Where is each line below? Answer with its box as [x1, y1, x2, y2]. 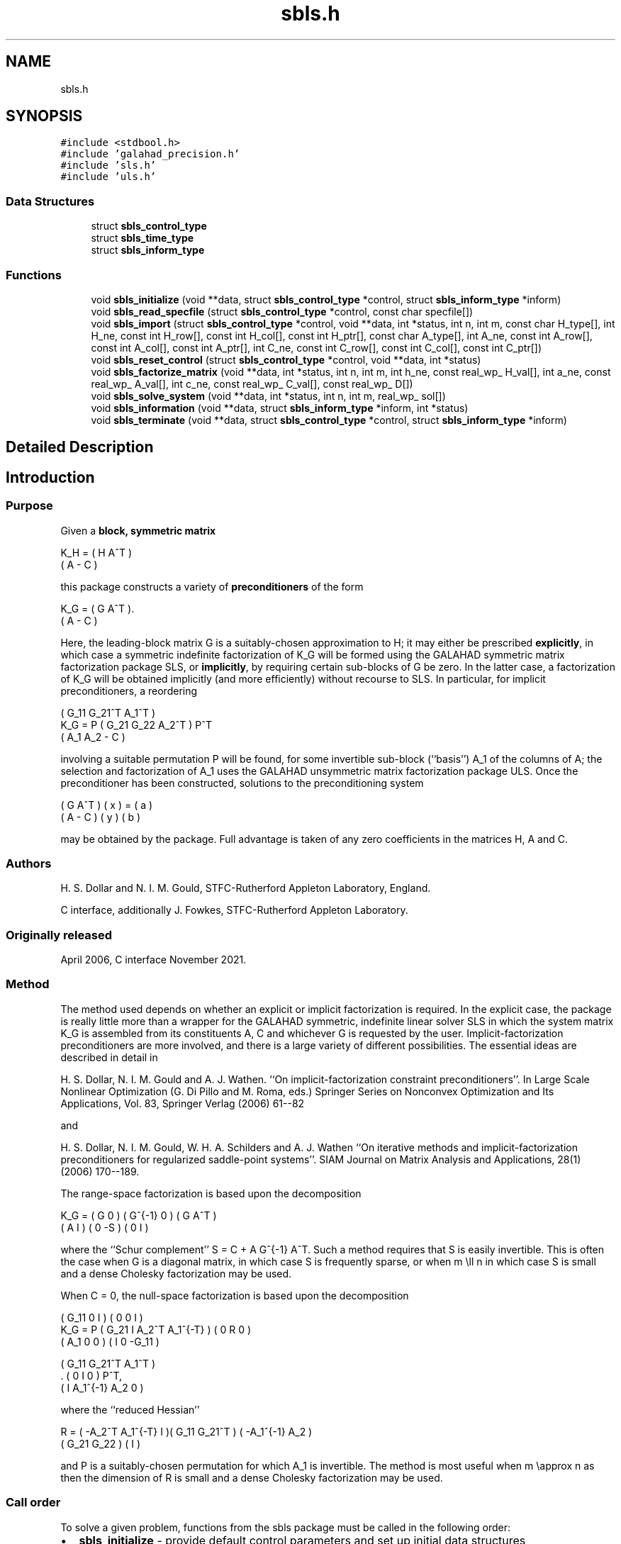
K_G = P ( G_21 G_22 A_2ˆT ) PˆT [60, 718, 213, 731]
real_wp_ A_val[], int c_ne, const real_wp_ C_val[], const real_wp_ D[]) [91, 377, 413, 390]
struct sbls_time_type [91, 232, 194, 245]
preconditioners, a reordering [60, 684, 198, 697]
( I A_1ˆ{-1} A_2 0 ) [60, 1381, 144, 1394]
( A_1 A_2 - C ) [60, 730, 125, 743]
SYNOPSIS [6, 107, 83, 125]
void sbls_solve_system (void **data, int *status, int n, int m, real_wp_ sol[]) [91, 389, 446, 402]
